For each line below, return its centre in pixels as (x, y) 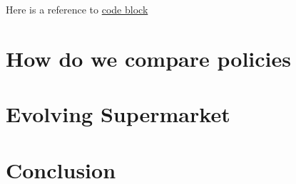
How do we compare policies (148, 58)
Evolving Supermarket (118, 114)
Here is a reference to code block (77, 9)
